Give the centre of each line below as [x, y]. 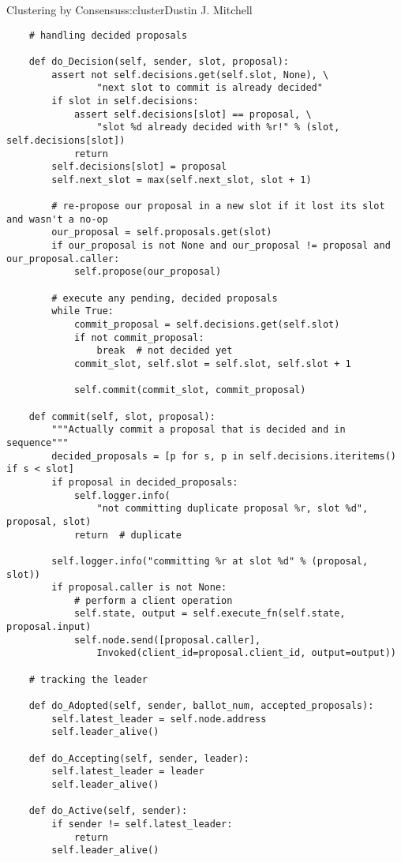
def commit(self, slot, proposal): [122, 416]
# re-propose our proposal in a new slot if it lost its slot [218, 206]
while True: [83, 311]
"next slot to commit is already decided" [210, 88]
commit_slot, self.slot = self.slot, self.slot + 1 [212, 364]
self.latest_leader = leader [128, 772]
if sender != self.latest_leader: [142, 824]
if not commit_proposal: [139, 337]
